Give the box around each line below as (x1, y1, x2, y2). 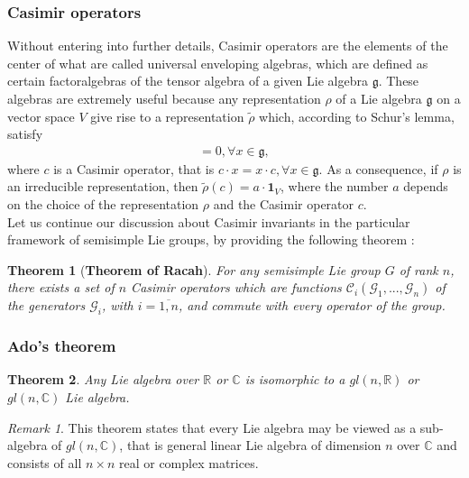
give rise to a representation (90, 106, 244, 125)
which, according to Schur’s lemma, (259, 106, 455, 125)
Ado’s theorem (7, 335, 116, 357)
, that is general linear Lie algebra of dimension (119, 436, 382, 455)
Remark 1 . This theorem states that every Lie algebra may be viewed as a (7, 418, 417, 437)
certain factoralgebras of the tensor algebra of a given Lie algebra (7, 71, 368, 90)
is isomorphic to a (244, 370, 345, 389)
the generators (7, 296, 86, 315)
